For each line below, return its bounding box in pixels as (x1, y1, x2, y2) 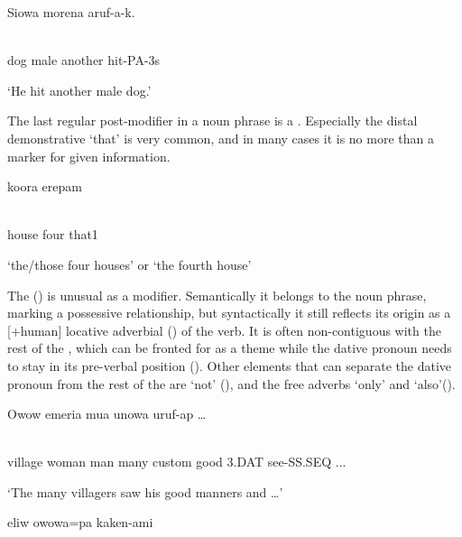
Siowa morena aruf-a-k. (7, 3, 135, 21)
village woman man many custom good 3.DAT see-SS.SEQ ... (7, 452, 346, 471)
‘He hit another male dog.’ (7, 80, 152, 99)
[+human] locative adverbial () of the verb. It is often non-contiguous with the (7, 320, 441, 339)
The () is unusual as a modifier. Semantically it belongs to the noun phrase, (7, 285, 427, 304)
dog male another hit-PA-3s (7, 51, 161, 69)
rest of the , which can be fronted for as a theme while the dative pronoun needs (7, 338, 452, 357)
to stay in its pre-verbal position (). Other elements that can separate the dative (7, 356, 452, 375)
